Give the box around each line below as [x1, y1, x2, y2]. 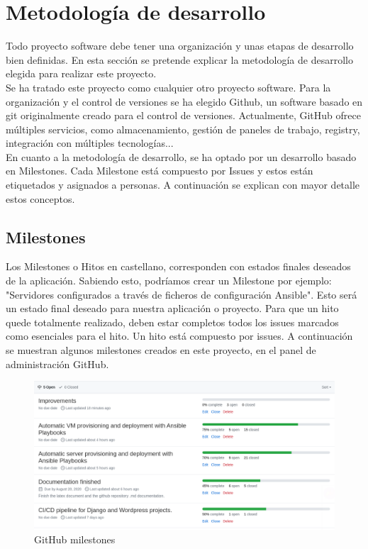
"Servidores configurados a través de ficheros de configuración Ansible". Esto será [6, 287, 357, 301]
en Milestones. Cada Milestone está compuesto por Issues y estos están [6, 163, 313, 178]
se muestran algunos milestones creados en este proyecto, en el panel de [6, 343, 316, 357]
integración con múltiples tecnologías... [6, 135, 174, 150]
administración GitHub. [6, 356, 109, 371]
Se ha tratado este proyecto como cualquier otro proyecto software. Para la [6, 79, 331, 94]
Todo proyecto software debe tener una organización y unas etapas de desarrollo [6, 38, 354, 53]
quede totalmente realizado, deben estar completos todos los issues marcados [6, 314, 339, 329]
